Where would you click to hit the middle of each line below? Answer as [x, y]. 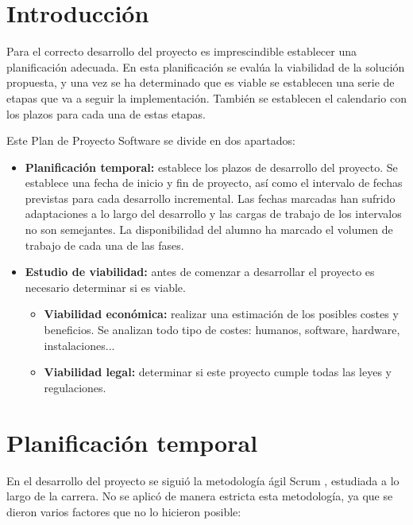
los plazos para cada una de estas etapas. [106, 113]
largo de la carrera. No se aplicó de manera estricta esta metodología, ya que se [200, 496]
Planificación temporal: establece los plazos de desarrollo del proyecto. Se [211, 167]
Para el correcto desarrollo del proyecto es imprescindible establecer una [181, 51]
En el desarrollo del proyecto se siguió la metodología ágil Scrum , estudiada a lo [203, 480]
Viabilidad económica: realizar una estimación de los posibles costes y [221, 314]
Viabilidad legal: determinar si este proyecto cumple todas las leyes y [218, 372]
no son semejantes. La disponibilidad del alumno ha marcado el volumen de [209, 229]
